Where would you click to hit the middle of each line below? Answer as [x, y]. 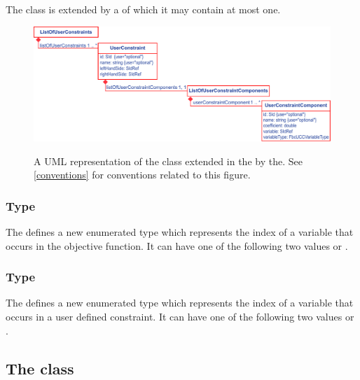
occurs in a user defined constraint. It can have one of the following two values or [180, 316]
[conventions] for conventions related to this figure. [142, 175]
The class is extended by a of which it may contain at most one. [143, 9]
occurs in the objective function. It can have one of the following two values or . [177, 245]
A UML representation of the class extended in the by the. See [168, 161]
